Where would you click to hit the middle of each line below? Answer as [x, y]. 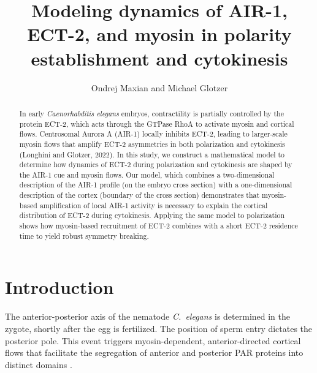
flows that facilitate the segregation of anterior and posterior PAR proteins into [154, 352]
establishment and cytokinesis [159, 58]
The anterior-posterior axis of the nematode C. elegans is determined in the [148, 316]
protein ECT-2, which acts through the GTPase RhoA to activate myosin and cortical [157, 123]
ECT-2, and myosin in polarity [159, 34]
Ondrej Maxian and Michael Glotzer [159, 87]
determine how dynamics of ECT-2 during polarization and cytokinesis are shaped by [156, 164]
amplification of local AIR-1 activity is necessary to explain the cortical [154, 205]
